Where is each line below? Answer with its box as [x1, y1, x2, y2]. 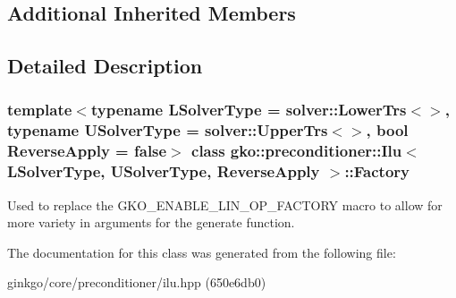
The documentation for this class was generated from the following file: [7, 243, 396, 261]
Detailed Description [7, 52, 203, 80]
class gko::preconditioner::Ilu [191, 140, 402, 162]
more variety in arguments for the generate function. [7, 213, 295, 232]
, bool [366, 119, 409, 141]
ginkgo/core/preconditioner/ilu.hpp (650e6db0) [7, 273, 266, 292]
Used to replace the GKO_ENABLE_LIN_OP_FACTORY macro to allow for [7, 195, 443, 214]
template [7, 98, 72, 121]
